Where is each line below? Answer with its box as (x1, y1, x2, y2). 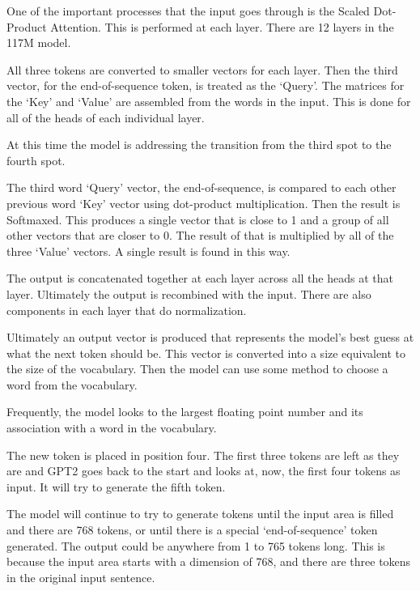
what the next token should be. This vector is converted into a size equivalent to (6, 344, 406, 361)
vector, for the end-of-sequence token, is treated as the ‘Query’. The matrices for (6, 77, 405, 94)
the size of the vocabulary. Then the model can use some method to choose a (6, 360, 388, 377)
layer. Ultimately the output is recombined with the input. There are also (6, 285, 371, 302)
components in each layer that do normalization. (6, 301, 247, 318)
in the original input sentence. (6, 568, 155, 585)
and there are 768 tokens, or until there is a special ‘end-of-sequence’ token (6, 521, 378, 538)
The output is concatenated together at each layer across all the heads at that (6, 270, 393, 287)
